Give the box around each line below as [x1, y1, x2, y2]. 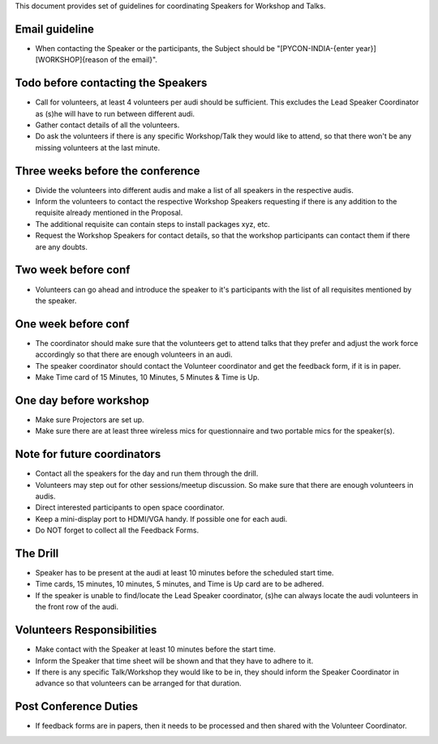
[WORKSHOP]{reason [35, 55, 109, 65]
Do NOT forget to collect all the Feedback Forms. [35, 525, 199, 535]
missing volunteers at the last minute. [35, 143, 161, 152]
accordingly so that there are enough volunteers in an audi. [35, 349, 233, 360]
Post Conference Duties [15, 699, 138, 713]
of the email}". [109, 55, 158, 65]
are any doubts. [35, 242, 88, 251]
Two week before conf [15, 263, 131, 277]
